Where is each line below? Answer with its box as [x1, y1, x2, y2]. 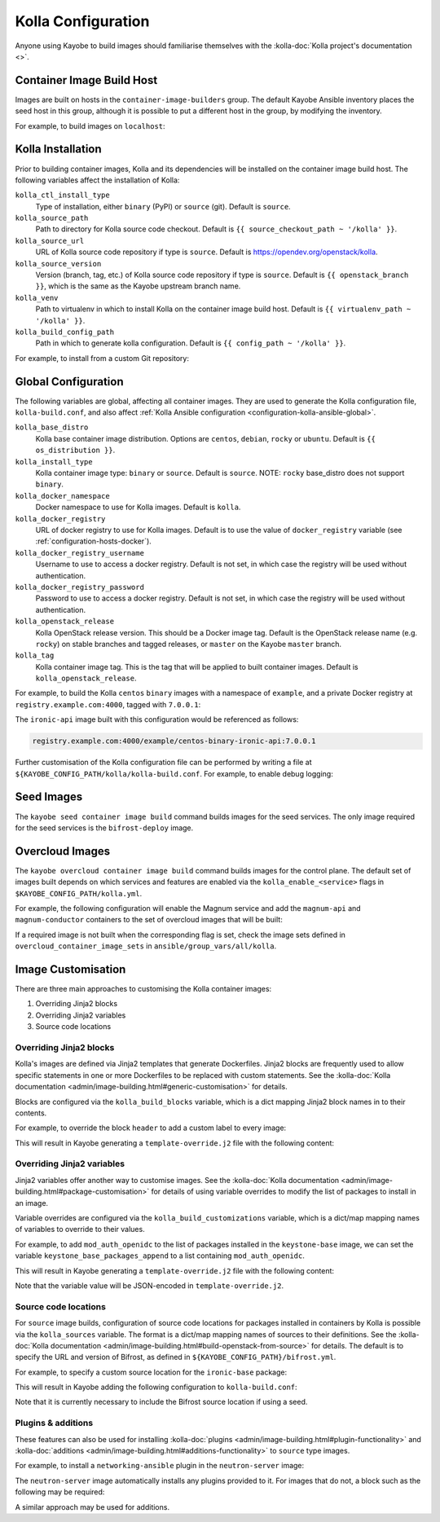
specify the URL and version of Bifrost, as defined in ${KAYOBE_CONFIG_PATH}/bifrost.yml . [15, 1353, 337, 1362]
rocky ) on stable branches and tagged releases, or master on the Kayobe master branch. [35, 639, 342, 649]
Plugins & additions [15, 1418, 94, 1429]
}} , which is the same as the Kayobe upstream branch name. [35, 281, 241, 291]
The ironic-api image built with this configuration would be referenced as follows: [15, 715, 299, 724]
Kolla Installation [15, 143, 102, 156]
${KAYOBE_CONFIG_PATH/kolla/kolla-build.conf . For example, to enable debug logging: [15, 768, 333, 778]
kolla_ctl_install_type [15, 191, 110, 200]
